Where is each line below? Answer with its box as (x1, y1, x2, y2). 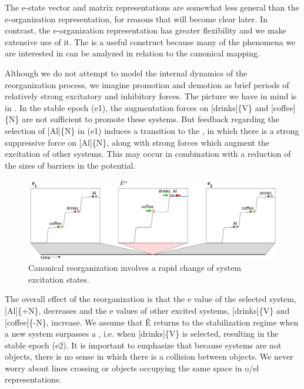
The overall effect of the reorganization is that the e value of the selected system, (5, 293, 296, 305)
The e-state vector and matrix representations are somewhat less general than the (5, 1, 299, 13)
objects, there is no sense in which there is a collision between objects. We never (5, 350, 293, 363)
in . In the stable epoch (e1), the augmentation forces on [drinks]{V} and (5, 101, 269, 113)
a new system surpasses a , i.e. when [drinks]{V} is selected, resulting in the (5, 327, 279, 340)
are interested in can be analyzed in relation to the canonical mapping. (5, 47, 260, 59)
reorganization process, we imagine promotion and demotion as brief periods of (5, 78, 289, 90)
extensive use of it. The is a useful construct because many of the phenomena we (5, 35, 296, 48)
